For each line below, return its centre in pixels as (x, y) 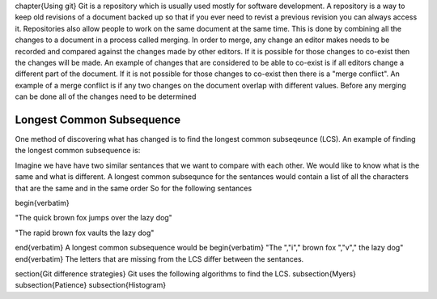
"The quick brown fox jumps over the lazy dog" (94, 218)
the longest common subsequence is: (78, 151)
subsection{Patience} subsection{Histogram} (90, 285)
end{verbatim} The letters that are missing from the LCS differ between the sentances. (159, 258)
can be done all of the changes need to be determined (106, 96)
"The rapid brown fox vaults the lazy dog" (85, 233)
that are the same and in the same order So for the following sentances (134, 188)
